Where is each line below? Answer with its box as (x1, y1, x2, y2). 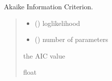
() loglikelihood (35, 18, 80, 28)
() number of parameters (35, 34, 108, 44)
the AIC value (23, 50, 65, 61)
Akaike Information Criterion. (4, 1, 93, 11)
